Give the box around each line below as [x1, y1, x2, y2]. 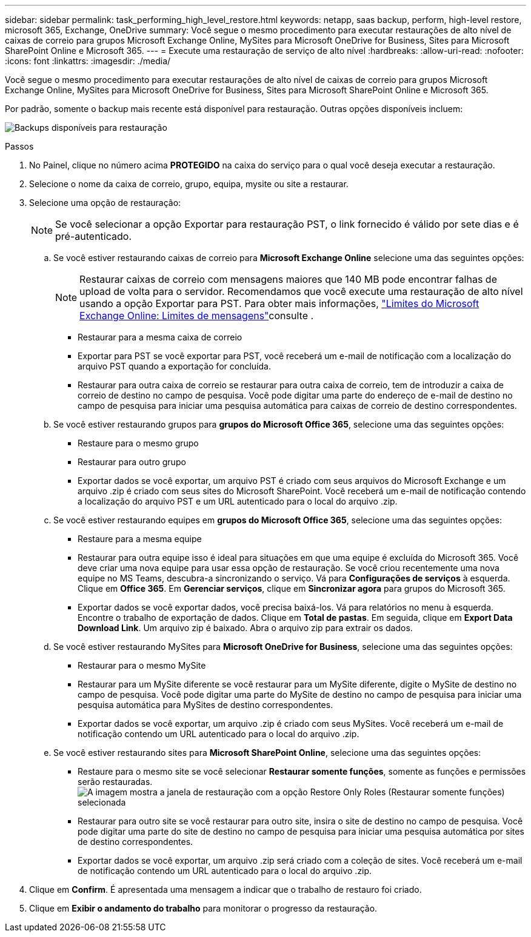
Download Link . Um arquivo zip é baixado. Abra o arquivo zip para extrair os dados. [78, 623, 413, 633]
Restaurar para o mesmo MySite [78, 660, 206, 670]
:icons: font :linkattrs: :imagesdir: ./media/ [5, 56, 171, 66]
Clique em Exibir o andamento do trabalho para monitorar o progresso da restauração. [29, 903, 378, 913]
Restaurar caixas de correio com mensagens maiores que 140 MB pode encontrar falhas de [79, 273, 497, 285]
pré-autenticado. [55, 230, 132, 242]
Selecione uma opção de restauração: [29, 197, 181, 208]
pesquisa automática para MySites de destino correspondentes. [78, 700, 333, 710]
